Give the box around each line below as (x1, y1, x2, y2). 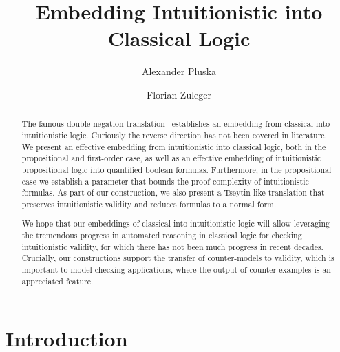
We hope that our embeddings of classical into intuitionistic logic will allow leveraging (21, 218, 330, 229)
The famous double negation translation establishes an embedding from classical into (21, 118, 330, 130)
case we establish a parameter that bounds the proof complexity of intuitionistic (21, 175, 309, 187)
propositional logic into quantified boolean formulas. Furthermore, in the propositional (21, 163, 332, 175)
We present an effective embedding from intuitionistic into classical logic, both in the (21, 141, 326, 152)
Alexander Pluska (141, 64, 217, 79)
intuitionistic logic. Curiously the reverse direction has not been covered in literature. (21, 129, 327, 141)
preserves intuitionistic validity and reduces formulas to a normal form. (21, 198, 277, 209)
